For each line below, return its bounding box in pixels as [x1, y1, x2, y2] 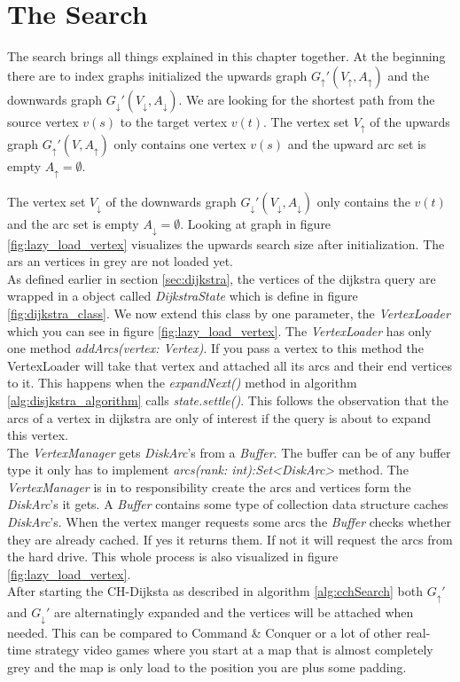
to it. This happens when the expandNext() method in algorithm [7, 373, 357, 392]
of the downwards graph [105, 192, 237, 210]
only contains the [316, 192, 410, 210]
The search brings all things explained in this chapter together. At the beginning [7, 47, 446, 66]
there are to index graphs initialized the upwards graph [7, 66, 308, 84]
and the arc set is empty [7, 214, 139, 232]
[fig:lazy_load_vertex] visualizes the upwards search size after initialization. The [7, 234, 445, 253]
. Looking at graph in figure [180, 214, 331, 232]
